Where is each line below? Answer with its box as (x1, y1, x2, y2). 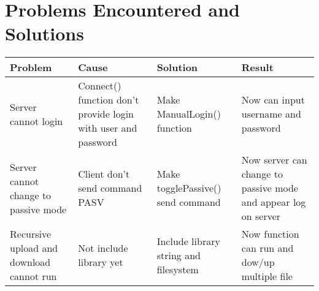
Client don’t (78, 167, 130, 181)
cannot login (10, 113, 63, 128)
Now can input (241, 93, 305, 107)
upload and (10, 241, 58, 255)
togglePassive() (156, 181, 221, 195)
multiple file (241, 269, 293, 284)
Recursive (10, 227, 52, 241)
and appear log (241, 195, 306, 210)
